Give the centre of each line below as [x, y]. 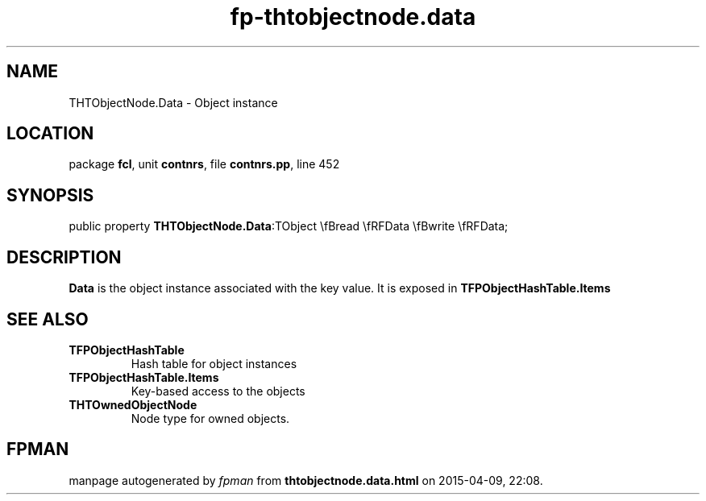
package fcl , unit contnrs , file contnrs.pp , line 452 [204, 164]
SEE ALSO [48, 319]
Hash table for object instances [214, 363]
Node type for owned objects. [210, 418]
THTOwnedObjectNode [133, 404]
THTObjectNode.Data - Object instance [173, 102]
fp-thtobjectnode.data [353, 17]
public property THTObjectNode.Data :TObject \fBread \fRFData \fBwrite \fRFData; [289, 226]
